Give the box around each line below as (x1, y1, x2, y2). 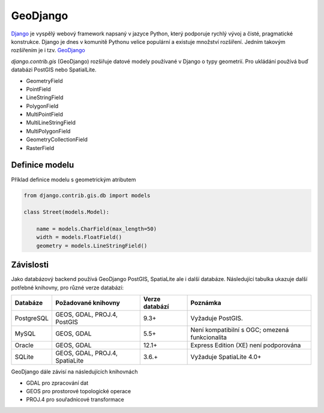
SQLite (14, 353, 34, 361)
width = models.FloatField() (36, 234, 122, 241)
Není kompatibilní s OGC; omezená (190, 326, 289, 334)
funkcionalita (190, 333, 227, 342)
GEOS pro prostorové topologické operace (26, 387, 131, 394)
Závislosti (11, 260, 49, 270)
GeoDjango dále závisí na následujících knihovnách (11, 368, 138, 375)
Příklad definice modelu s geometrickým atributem (11, 176, 136, 183)
